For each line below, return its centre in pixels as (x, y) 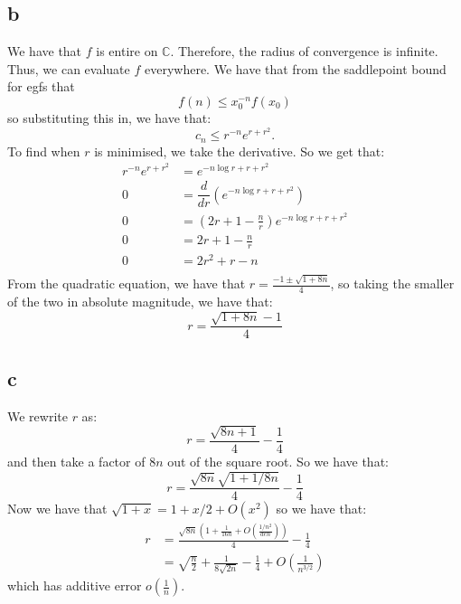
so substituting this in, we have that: (109, 118)
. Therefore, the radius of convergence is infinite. (304, 51)
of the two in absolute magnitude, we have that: (140, 301)
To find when (44, 151)
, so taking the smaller (392, 283)
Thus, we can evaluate (69, 68)
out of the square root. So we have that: (278, 461)
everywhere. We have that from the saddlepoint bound (295, 68)
